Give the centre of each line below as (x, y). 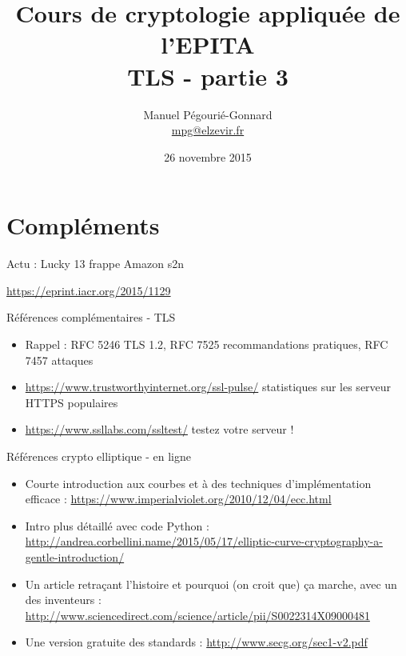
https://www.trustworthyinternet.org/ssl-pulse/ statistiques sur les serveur (208, 387)
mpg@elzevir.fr (208, 130)
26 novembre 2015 (208, 156)
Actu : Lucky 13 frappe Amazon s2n (95, 264)
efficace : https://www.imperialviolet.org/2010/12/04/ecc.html (178, 499)
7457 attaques (59, 360)
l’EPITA (208, 44)
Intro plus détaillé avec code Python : (117, 525)
